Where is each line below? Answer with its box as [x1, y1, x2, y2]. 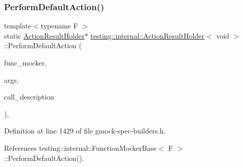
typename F [41, 20, 78, 31]
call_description [4, 91, 54, 102]
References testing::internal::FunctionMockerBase [4, 142, 157, 153]
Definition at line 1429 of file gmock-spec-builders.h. [4, 125, 166, 136]
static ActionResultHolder [4, 30, 85, 41]
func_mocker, [4, 57, 47, 68]
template [4, 20, 31, 31]
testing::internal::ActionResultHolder [90, 30, 204, 41]
